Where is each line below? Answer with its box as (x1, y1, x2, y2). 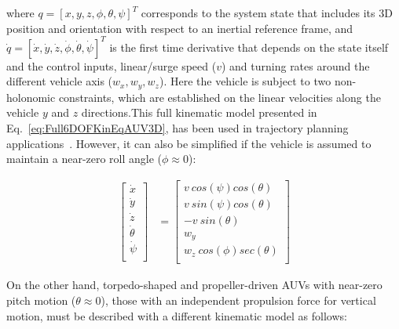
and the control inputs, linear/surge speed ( (6, 57, 217, 74)
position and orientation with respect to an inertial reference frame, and (6, 20, 353, 36)
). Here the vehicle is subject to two (159, 73, 331, 89)
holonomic (6, 89, 56, 105)
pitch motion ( (6, 291, 76, 308)
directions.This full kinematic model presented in (81, 104, 317, 121)
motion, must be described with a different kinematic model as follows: (6, 307, 347, 324)
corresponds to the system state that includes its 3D (141, 5, 393, 20)
